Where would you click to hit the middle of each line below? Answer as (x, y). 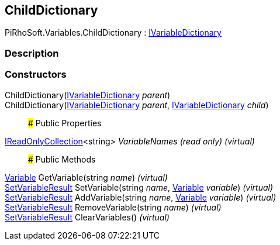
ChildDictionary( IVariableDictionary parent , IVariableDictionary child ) (137, 105)
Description (32, 53)
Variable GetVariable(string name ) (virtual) (86, 177)
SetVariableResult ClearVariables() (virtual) (87, 217)
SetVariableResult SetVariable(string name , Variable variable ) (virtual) (139, 187)
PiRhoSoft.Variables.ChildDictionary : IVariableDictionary (113, 33)
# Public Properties (65, 123)
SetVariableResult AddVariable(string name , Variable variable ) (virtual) (141, 197)
